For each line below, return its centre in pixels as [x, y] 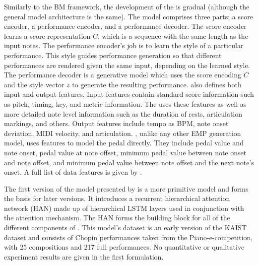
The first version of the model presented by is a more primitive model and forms [126, 188]
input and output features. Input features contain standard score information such [129, 94]
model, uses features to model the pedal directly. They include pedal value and [124, 143]
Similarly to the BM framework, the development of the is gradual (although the [127, 6]
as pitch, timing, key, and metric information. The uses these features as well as [125, 103]
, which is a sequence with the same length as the [173, 35]
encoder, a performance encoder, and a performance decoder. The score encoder [125, 26]
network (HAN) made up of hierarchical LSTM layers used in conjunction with [124, 208]
